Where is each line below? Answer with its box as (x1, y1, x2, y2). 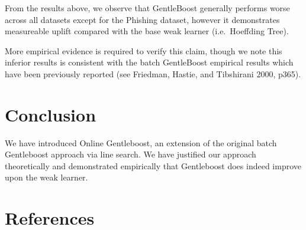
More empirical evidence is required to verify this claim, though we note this (5, 44, 282, 57)
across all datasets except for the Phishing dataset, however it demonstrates (5, 13, 280, 25)
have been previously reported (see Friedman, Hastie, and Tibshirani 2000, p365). (5, 67, 301, 80)
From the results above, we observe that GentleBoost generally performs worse (5, 2, 290, 14)
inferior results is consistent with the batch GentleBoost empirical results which (5, 56, 294, 68)
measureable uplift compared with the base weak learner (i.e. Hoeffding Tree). (5, 25, 289, 37)
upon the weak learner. (5, 171, 88, 183)
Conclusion (5, 102, 96, 126)
